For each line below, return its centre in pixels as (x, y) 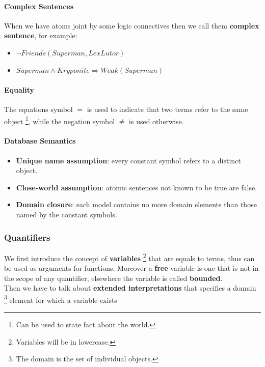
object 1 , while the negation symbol (60, 120)
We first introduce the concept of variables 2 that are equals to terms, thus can (129, 257)
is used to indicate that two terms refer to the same (167, 109)
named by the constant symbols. (67, 214)
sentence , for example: (41, 35)
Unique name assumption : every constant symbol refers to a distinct (128, 160)
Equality (19, 89)
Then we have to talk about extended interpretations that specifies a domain (130, 288)
